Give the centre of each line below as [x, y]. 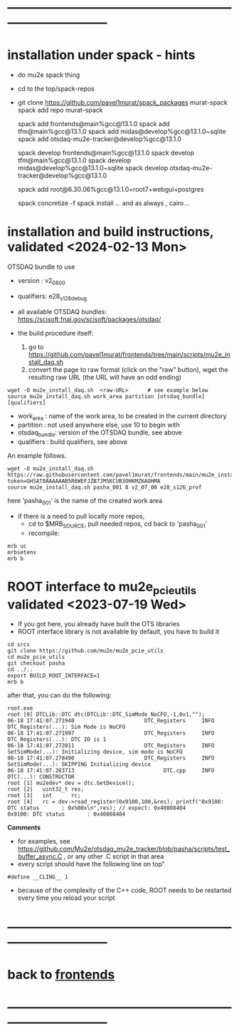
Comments [24, 828]
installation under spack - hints [101, 55]
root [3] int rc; [44, 796]
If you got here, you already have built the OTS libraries [99, 624]
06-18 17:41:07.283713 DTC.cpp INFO [111, 771]
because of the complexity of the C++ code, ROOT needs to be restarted [124, 891]
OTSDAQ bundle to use [41, 267]
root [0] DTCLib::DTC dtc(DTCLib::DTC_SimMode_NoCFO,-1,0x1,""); [106, 715]
